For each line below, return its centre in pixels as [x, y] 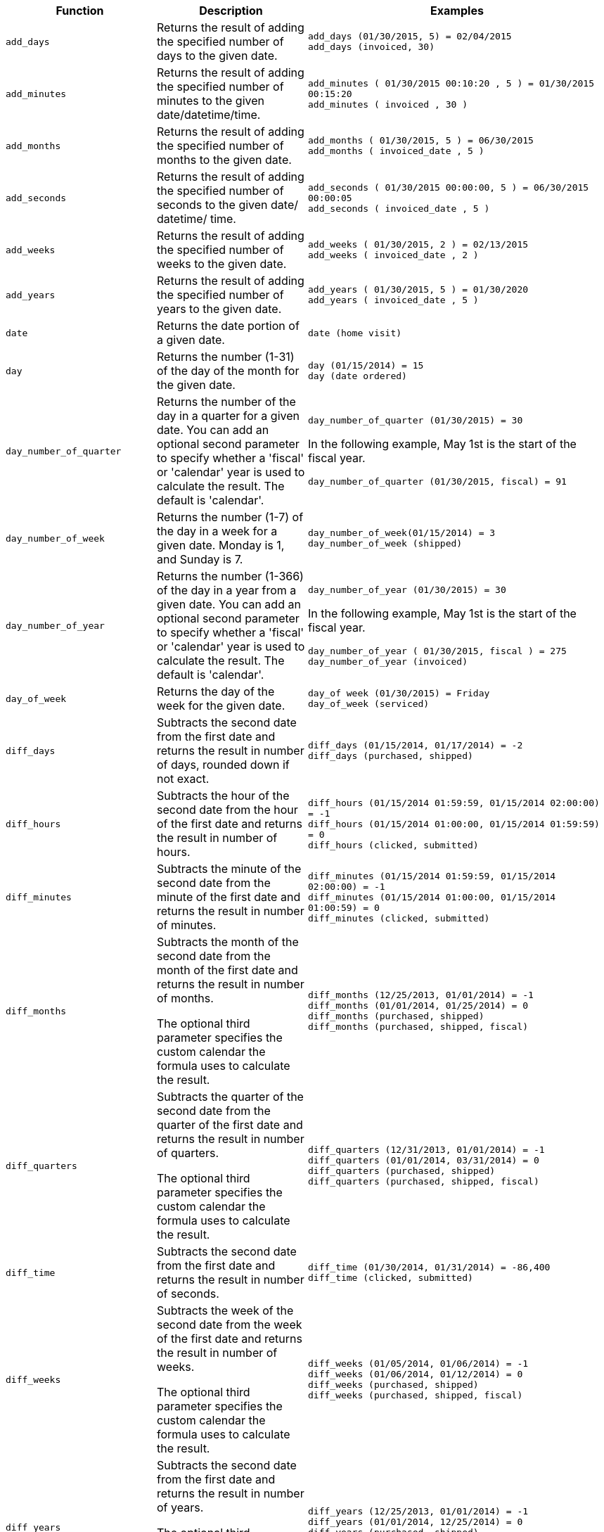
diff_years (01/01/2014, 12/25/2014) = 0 [416, 1522]
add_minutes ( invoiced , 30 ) [388, 104]
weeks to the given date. [222, 264]
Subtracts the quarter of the [230, 1097]
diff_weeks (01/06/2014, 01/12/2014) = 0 [416, 1374]
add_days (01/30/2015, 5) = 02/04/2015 [410, 36]
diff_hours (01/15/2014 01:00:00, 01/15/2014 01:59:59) [454, 824]
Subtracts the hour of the [223, 796]
